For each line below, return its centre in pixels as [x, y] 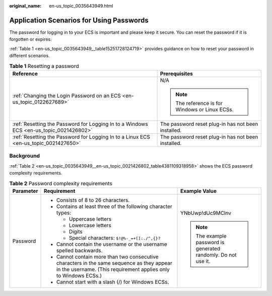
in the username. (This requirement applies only [113, 269]
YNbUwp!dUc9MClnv [206, 213]
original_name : [25, 6]
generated [208, 248]
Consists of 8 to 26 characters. [93, 200]
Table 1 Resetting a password [44, 66]
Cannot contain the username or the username [112, 244]
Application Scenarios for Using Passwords [79, 20]
